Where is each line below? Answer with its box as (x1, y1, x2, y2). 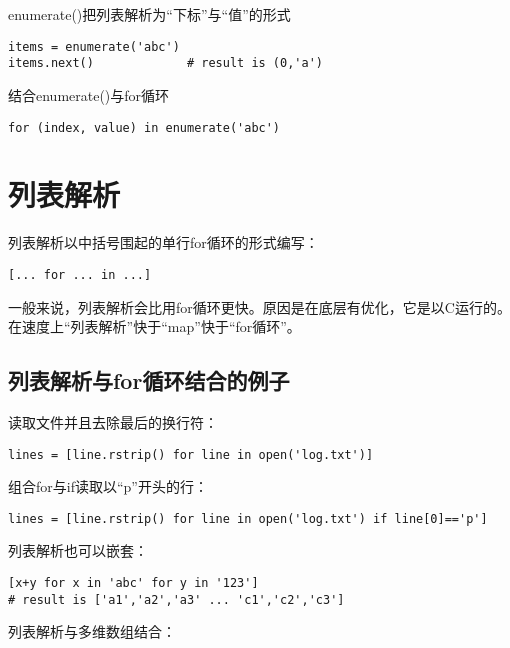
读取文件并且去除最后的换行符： (8, 411, 218, 432)
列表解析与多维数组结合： (8, 621, 176, 642)
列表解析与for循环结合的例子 (8, 365, 290, 396)
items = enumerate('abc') (8, 39, 180, 54)
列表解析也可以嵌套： (8, 540, 148, 561)
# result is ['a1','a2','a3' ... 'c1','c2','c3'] (8, 592, 345, 607)
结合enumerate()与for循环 (8, 84, 170, 105)
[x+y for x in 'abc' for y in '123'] (8, 576, 259, 591)
